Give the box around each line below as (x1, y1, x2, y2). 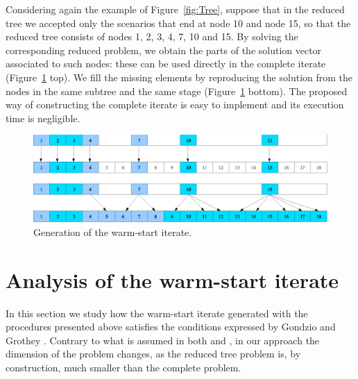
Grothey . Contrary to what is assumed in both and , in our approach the (6, 332, 320, 347)
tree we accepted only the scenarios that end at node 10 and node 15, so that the (6, 15, 351, 30)
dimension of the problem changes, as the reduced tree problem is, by (6, 346, 301, 361)
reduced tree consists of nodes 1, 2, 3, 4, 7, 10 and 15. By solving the (6, 29, 298, 44)
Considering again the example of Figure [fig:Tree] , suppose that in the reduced (6, 2, 345, 16)
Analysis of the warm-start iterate (6, 265, 339, 294)
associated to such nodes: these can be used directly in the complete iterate (6, 56, 326, 71)
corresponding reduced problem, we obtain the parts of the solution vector (6, 42, 322, 57)
